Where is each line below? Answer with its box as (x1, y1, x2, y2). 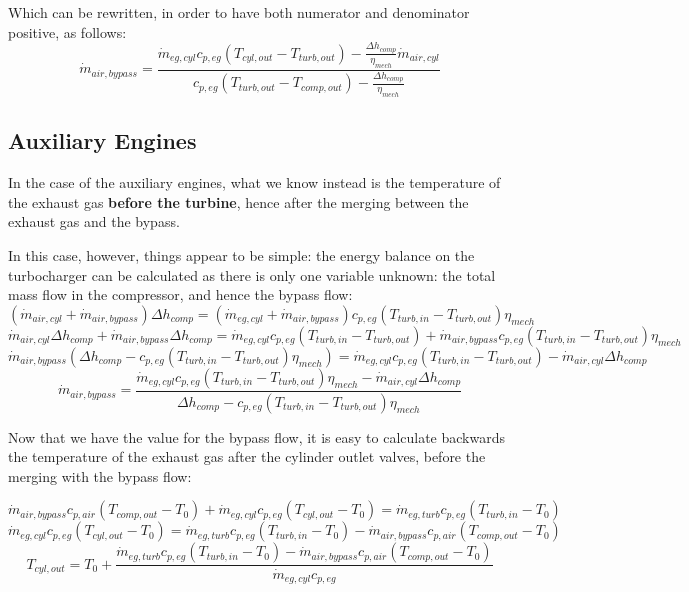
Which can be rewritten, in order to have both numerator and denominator (8, 2, 470, 22)
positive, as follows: (8, 21, 127, 42)
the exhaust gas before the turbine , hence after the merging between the (8, 191, 469, 212)
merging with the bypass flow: (8, 465, 192, 486)
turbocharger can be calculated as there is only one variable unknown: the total (8, 264, 496, 285)
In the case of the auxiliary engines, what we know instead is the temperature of (8, 172, 501, 193)
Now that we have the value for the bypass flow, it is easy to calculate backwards (8, 426, 505, 447)
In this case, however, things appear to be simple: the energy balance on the (8, 245, 475, 266)
